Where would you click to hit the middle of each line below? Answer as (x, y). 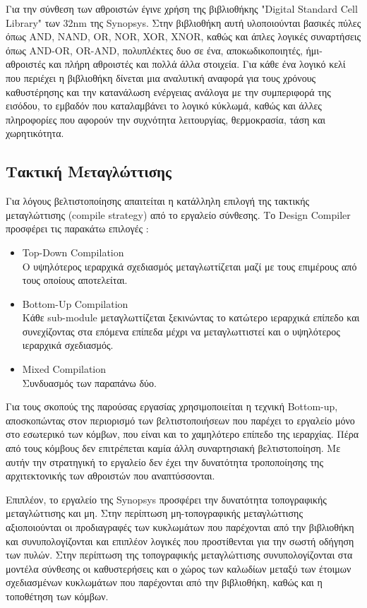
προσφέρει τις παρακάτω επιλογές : (77, 228)
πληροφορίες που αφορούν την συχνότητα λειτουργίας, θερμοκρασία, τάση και (166, 119)
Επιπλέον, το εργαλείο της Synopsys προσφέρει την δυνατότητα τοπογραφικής (166, 499)
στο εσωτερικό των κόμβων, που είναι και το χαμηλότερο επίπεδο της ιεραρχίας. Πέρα (182, 434)
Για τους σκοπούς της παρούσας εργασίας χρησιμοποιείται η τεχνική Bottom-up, (172, 406)
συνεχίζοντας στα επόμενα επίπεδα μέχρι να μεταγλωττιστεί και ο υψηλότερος (181, 331)
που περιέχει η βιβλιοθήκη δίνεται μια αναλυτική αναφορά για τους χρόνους (161, 77)
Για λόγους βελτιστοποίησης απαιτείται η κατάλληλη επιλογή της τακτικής (158, 201)
